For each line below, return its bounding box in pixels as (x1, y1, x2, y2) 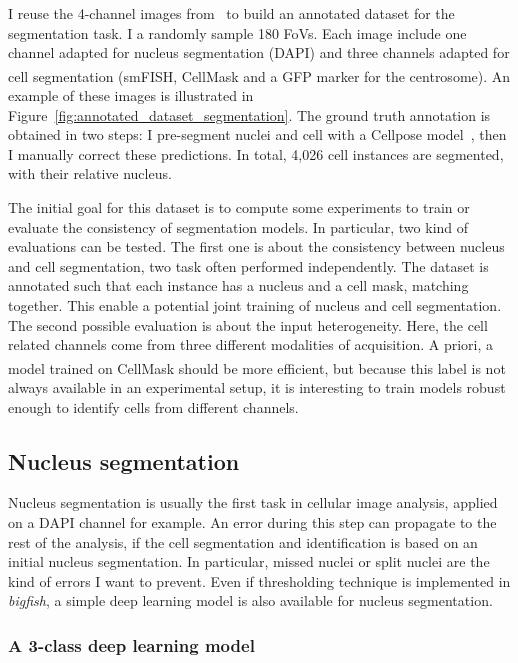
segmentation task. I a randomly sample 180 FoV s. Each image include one (8, 22, 467, 43)
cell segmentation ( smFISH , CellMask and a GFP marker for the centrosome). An (8, 65, 511, 86)
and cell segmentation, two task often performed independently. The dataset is (8, 255, 489, 276)
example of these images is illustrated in (8, 85, 254, 106)
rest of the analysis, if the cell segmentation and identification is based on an (8, 531, 478, 552)
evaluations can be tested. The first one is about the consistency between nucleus (8, 236, 505, 257)
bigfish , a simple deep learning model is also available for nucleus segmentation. (8, 590, 493, 611)
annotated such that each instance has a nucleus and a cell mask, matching (8, 275, 469, 296)
